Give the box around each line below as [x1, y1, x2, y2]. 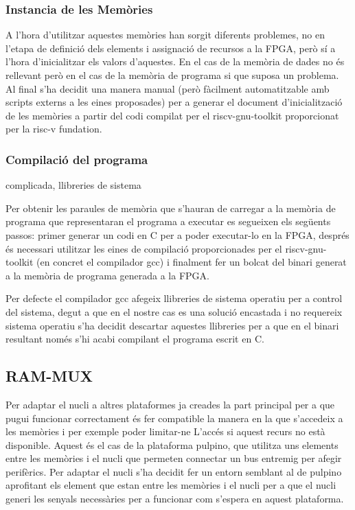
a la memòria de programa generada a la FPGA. [5, 268, 209, 282]
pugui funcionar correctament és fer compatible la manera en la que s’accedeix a [5, 410, 343, 425]
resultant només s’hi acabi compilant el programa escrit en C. [5, 332, 264, 346]
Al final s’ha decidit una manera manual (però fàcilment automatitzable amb [5, 81, 330, 95]
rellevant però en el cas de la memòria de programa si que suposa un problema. [5, 68, 339, 82]
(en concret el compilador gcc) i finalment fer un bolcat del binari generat [36, 255, 347, 269]
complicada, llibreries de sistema [5, 178, 141, 192]
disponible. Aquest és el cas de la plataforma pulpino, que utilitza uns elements [5, 437, 339, 452]
